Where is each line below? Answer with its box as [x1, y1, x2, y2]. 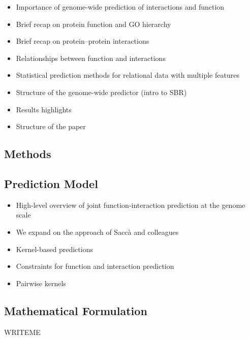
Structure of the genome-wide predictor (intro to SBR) [16, 86, 187, 97]
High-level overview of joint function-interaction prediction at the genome [16, 199, 245, 210]
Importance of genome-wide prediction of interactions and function [16, 2, 225, 12]
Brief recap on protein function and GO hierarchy [16, 18, 171, 29]
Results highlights [16, 104, 72, 114]
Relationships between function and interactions [16, 52, 166, 63]
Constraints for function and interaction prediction [16, 261, 174, 271]
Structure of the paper [16, 121, 86, 132]
